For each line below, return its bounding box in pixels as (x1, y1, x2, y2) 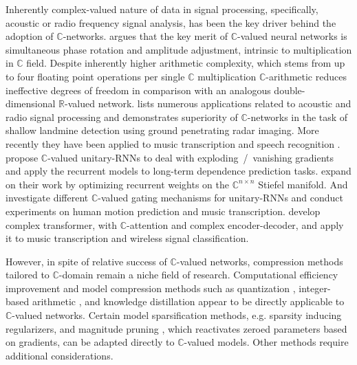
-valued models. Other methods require (184, 335, 349, 349)
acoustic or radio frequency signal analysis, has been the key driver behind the (6, 15, 336, 30)
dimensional (6, 96, 56, 111)
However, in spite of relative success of (6, 254, 167, 268)
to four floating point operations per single (6, 69, 185, 83)
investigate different (6, 190, 89, 205)
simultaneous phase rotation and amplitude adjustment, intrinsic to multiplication (6, 42, 352, 56)
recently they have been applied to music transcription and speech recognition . (6, 136, 340, 151)
